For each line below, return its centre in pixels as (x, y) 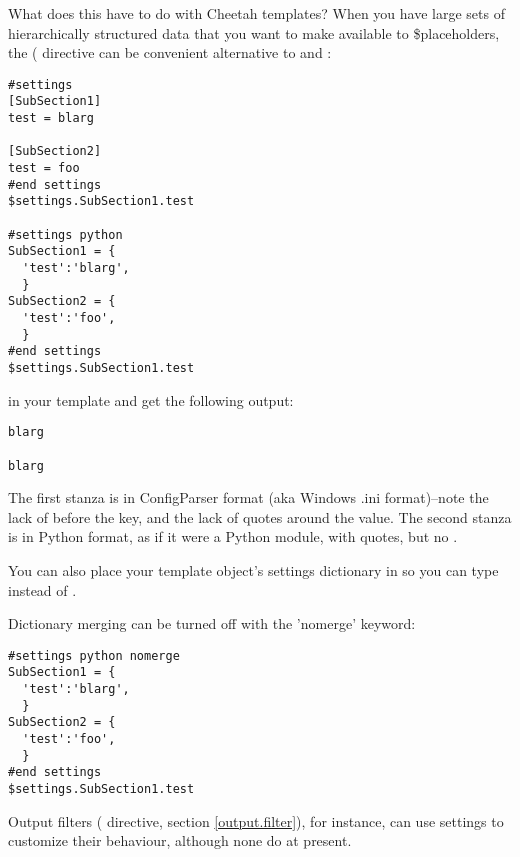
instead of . (42, 589)
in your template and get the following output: (151, 399)
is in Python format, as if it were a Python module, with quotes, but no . (233, 536)
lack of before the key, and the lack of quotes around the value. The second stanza (260, 516)
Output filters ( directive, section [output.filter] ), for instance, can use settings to (256, 820)
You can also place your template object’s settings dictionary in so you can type (253, 569)
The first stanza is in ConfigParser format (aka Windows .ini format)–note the (248, 497)
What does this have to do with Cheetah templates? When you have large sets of (256, 13)
